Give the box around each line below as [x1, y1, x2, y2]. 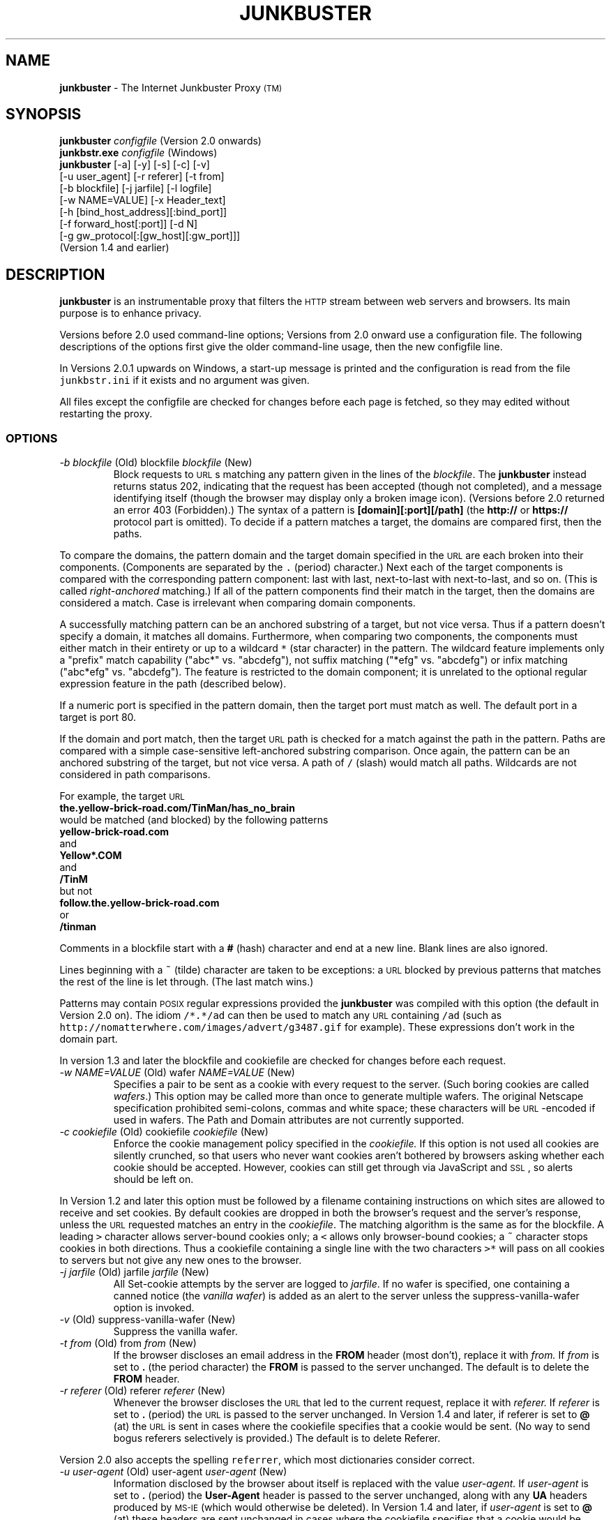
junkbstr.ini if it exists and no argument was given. [59, 374, 310, 387]
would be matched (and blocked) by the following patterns [59, 814, 329, 826]
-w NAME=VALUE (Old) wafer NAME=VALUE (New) [59, 1066, 295, 1079]
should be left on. [113, 1173, 194, 1186]
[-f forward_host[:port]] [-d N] [59, 218, 198, 230]
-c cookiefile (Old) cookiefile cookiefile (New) [59, 1126, 269, 1138]
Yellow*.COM [59, 849, 122, 862]
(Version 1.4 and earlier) [59, 241, 169, 254]
